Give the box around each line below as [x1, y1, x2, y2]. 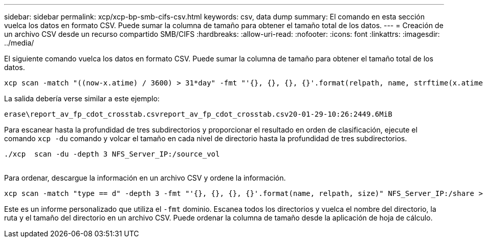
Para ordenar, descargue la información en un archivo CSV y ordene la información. [4, 173, 286, 182]
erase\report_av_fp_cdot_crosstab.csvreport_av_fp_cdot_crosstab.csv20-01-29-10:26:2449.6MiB [4, 110, 392, 118]
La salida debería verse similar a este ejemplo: [4, 94, 160, 103]
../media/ [4, 38, 34, 47]
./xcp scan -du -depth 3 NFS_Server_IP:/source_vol [4, 150, 220, 158]
